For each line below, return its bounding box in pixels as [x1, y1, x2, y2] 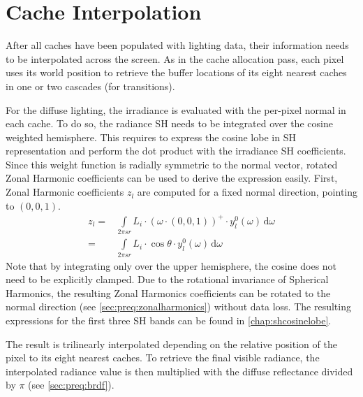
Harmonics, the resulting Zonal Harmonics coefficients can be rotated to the [6, 285, 331, 300]
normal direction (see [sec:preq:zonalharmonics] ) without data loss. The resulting [6, 299, 351, 314]
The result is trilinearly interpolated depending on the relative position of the [6, 336, 337, 351]
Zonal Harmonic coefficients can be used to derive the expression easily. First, [6, 171, 338, 185]
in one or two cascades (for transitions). [6, 78, 175, 93]
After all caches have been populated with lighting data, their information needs [6, 38, 349, 52]
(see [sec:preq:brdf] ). [28, 377, 114, 392]
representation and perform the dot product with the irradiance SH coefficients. [6, 143, 346, 158]
